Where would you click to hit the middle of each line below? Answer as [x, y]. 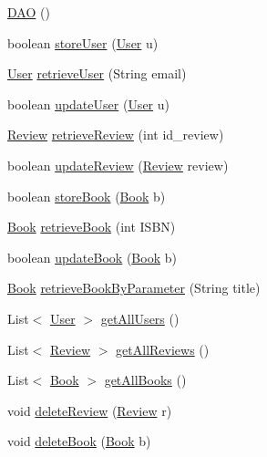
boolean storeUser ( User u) [83, 42]
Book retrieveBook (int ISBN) [92, 227]
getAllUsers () [140, 318]
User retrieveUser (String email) [97, 73]
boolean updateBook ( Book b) [92, 257]
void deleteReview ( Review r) [90, 410]
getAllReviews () [163, 349]
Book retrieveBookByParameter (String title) [134, 288]
